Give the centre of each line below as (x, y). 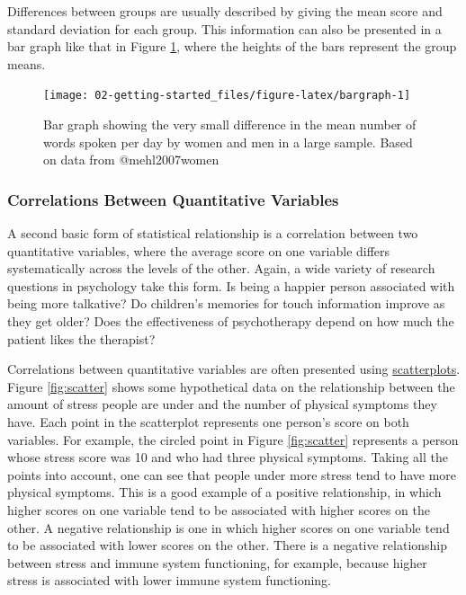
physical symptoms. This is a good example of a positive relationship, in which (224, 492)
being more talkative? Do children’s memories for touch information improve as (226, 303)
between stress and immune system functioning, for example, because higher (217, 562)
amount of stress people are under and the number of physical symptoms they (222, 404)
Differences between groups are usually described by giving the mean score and (225, 11)
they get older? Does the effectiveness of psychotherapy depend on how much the (231, 321)
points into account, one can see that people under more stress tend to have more (232, 474)
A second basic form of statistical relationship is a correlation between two (213, 233)
